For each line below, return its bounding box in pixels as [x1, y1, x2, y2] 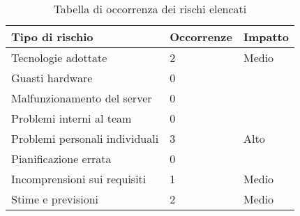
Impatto [243, 29, 289, 45]
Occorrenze [170, 29, 232, 45]
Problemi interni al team [11, 110, 132, 126]
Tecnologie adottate [11, 49, 107, 65]
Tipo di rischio [11, 29, 93, 45]
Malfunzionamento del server [11, 90, 152, 106]
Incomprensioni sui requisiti [11, 171, 147, 187]
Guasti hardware [11, 70, 93, 86]
